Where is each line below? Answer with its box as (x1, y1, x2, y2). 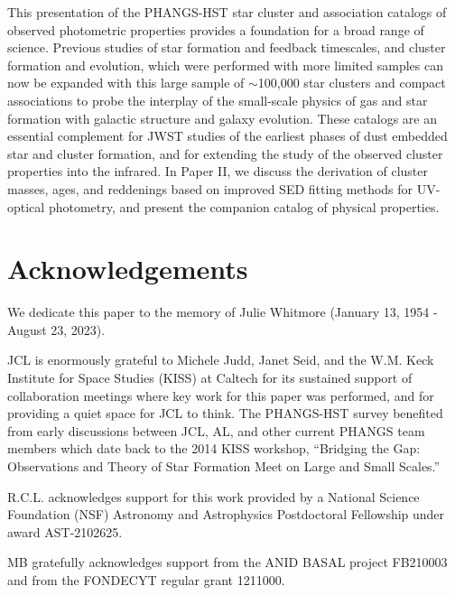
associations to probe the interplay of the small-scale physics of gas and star (7, 90, 428, 109)
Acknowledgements (7, 250, 248, 287)
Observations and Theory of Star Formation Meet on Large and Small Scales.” (7, 457, 441, 475)
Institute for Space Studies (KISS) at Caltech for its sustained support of (7, 368, 413, 387)
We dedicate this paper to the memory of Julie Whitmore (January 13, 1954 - (7, 302, 438, 321)
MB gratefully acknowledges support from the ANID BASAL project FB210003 (7, 553, 448, 572)
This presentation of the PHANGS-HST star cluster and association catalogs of (7, 3, 447, 21)
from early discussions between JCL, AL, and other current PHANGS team (7, 421, 425, 440)
